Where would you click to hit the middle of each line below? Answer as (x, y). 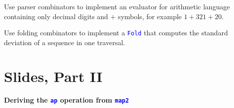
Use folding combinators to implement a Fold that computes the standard (116, 33)
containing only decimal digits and (56, 16)
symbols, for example (150, 16)
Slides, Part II (53, 76)
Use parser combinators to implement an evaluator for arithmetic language (117, 6)
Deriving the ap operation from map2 (67, 100)
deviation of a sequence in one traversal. (65, 42)
